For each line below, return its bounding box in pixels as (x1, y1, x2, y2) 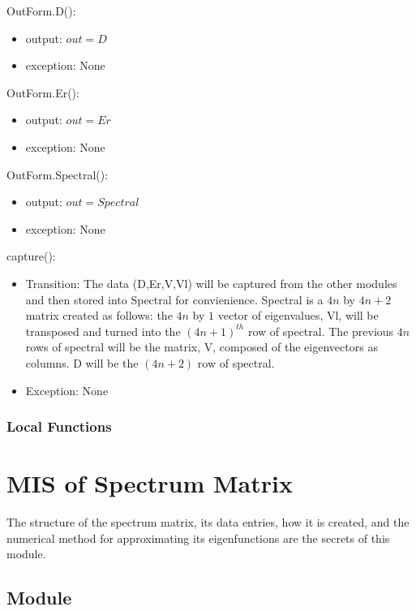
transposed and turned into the (25, 322, 181, 339)
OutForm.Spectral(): (6, 166, 109, 183)
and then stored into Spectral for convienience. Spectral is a (25, 290, 324, 308)
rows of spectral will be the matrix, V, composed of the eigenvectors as (25, 338, 378, 355)
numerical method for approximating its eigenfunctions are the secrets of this (6, 529, 390, 546)
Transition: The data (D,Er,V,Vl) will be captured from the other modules (25, 274, 397, 291)
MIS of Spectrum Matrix (6, 467, 293, 500)
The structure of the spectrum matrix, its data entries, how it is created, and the (6, 514, 410, 531)
